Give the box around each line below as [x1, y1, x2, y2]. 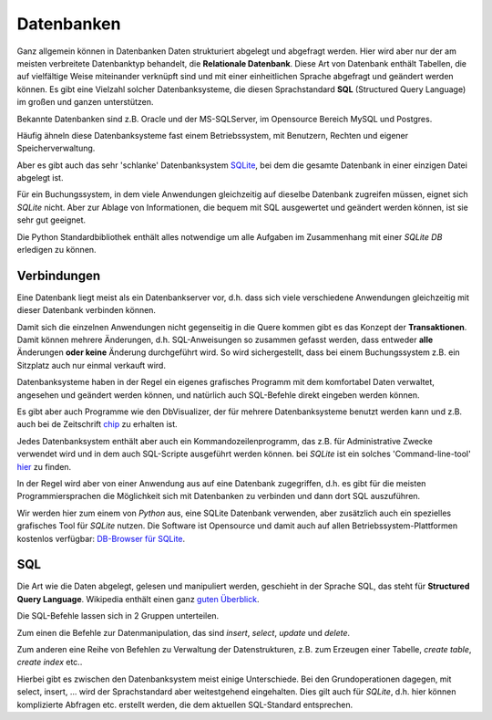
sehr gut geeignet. [16, 214, 87, 225]
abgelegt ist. [16, 172, 64, 183]
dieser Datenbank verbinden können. [16, 305, 157, 316]
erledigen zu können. [16, 245, 97, 256]
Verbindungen [16, 267, 101, 283]
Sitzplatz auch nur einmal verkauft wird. [16, 360, 166, 370]
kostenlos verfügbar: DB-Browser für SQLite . [16, 533, 186, 544]
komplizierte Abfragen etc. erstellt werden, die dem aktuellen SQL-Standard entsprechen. [16, 699, 354, 710]
